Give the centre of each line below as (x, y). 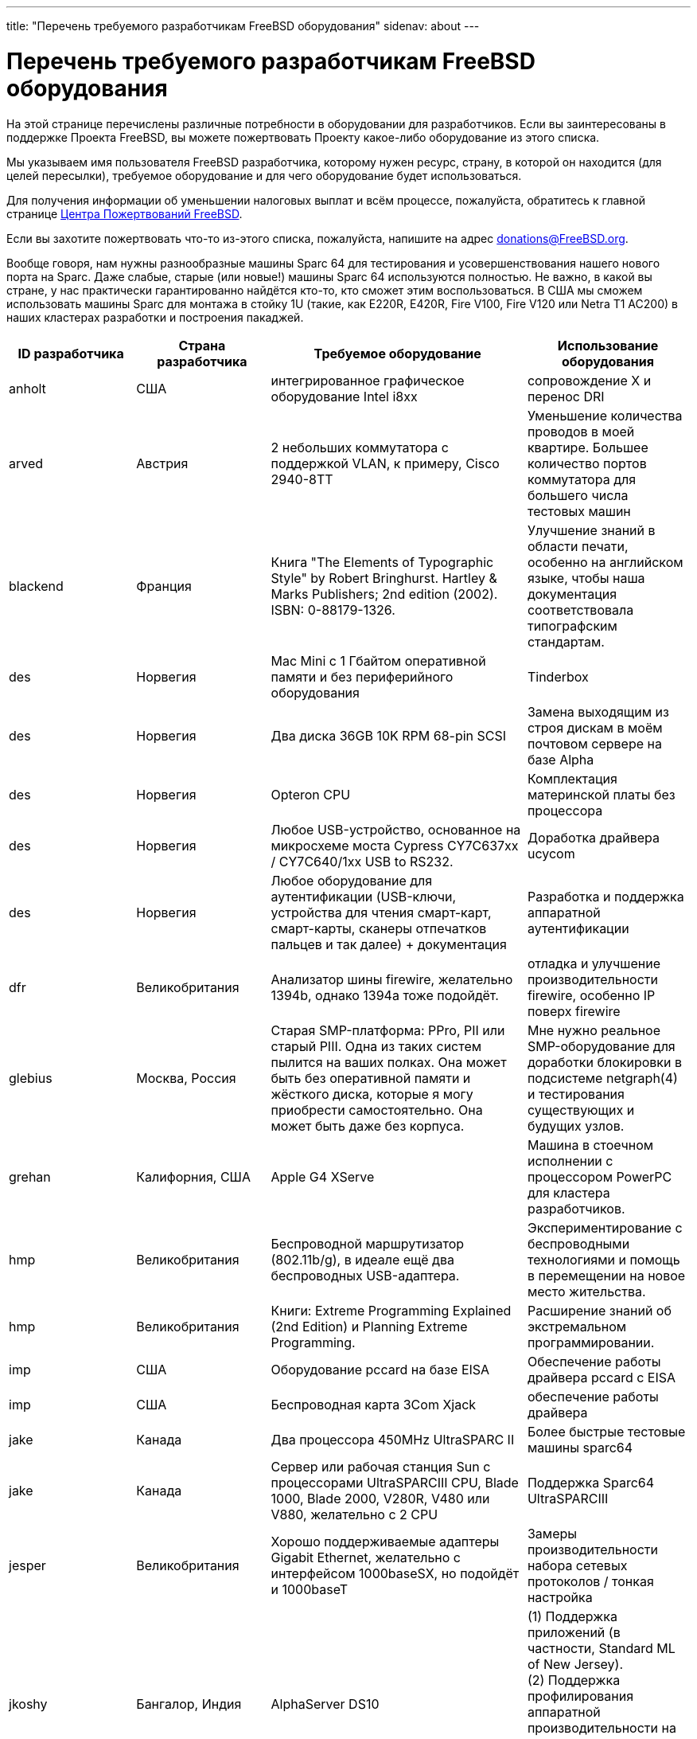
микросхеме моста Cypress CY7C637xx (395, 845)
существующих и (581, 1110)
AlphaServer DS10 (325, 1704)
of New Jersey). (575, 1664)
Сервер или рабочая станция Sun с (381, 1466)
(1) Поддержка (572, 1616)
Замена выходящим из (598, 711)
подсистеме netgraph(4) (602, 1078)
